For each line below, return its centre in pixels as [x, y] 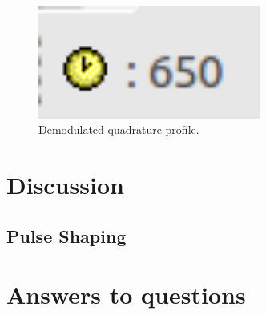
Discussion [65, 185]
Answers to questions [126, 295]
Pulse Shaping [66, 235]
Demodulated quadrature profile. [119, 129]
